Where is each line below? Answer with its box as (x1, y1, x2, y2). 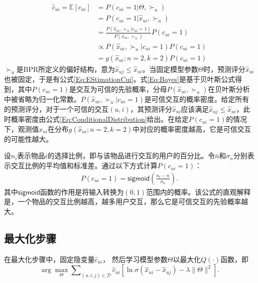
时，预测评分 (203, 63, 246, 74)
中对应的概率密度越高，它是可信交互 (132, 123, 252, 134)
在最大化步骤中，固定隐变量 (4, 254, 95, 264)
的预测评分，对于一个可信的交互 (4, 103, 109, 114)
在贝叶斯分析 (208, 83, 250, 94)
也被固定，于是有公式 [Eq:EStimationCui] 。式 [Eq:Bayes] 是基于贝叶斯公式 (4, 74, 235, 84)
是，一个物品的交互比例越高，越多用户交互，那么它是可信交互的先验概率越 (4, 196, 248, 207)
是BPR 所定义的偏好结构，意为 (16, 63, 115, 74)
